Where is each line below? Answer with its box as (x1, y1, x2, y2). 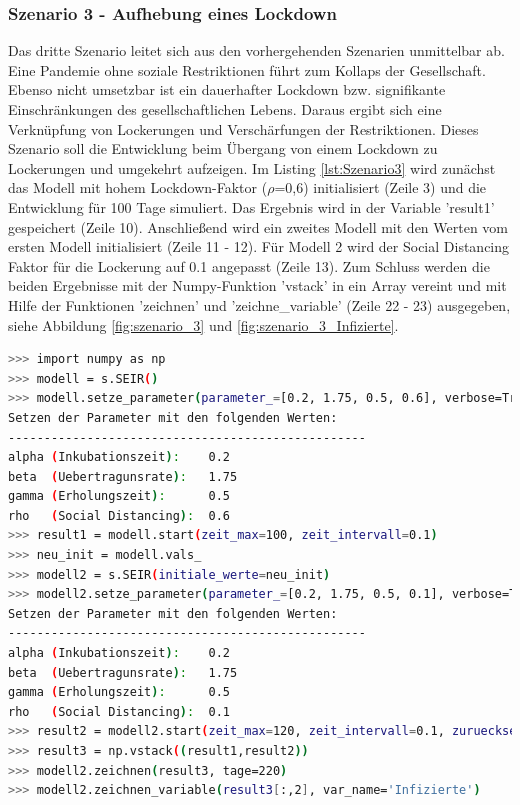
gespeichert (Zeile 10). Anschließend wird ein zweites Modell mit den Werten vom (8, 216, 509, 237)
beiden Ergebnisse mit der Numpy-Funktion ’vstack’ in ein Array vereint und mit (8, 275, 507, 296)
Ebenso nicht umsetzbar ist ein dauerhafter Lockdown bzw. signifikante (8, 79, 446, 100)
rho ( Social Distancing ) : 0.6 (8, 508, 230, 523)
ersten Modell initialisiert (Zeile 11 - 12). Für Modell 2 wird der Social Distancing (8, 236, 510, 257)
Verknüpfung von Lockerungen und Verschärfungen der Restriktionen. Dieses (8, 118, 479, 139)
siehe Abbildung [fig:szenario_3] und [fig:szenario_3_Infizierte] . (8, 314, 399, 335)
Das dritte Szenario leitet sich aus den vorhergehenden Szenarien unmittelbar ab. (8, 40, 505, 61)
